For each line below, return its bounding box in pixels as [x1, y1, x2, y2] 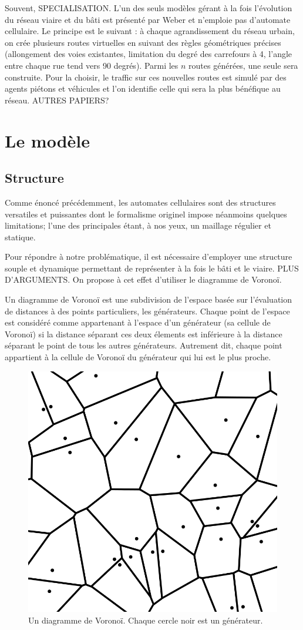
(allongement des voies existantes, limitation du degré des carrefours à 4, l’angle [5, 48, 292, 60]
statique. [5, 230, 36, 243]
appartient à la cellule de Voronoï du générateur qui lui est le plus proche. [5, 351, 271, 363]
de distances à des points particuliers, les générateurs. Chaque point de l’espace [5, 304, 290, 317]
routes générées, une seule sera [188, 59, 298, 71]
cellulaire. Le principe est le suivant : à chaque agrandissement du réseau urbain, [5, 25, 295, 37]
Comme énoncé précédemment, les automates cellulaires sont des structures [5, 196, 276, 208]
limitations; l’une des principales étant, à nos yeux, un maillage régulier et [5, 219, 271, 232]
